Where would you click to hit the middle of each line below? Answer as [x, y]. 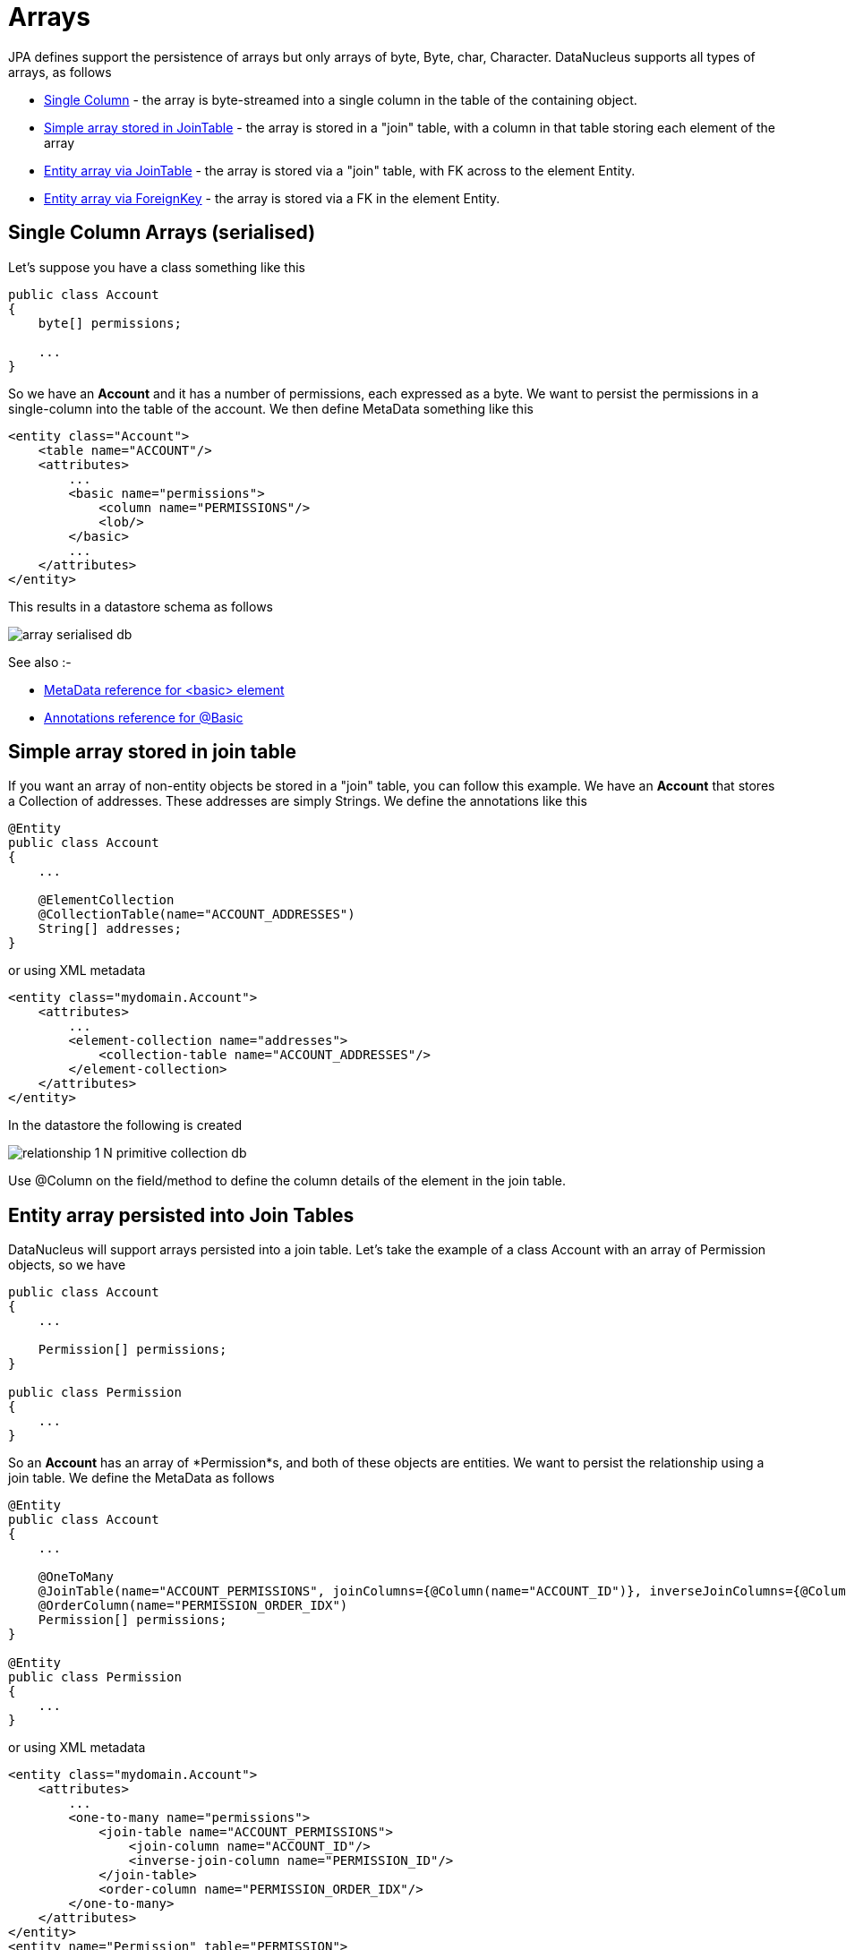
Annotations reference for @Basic [144, 717]
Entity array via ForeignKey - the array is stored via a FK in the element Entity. [272, 198]
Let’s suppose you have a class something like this [157, 267]
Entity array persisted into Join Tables [181, 1215]
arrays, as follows [60, 72]
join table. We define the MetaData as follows [141, 1478]
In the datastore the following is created [125, 1125]
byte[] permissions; [110, 323]
